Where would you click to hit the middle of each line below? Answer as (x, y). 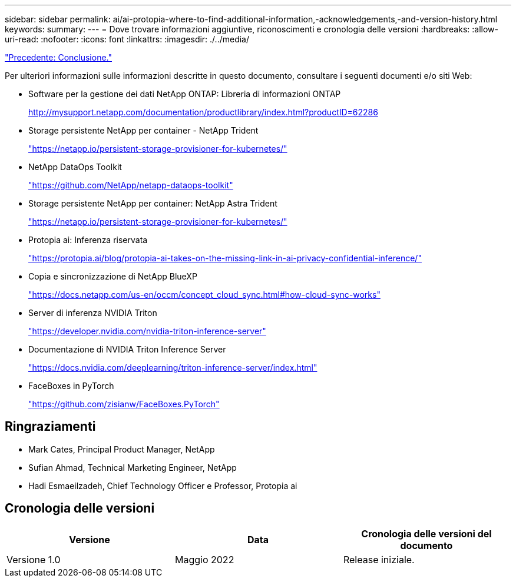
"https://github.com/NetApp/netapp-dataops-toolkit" (131, 185)
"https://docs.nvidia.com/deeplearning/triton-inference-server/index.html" (173, 368)
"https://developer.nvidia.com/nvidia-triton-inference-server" (147, 331)
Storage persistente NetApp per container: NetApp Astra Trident (153, 203)
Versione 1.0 (34, 559)
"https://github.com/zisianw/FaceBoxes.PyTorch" (124, 404)
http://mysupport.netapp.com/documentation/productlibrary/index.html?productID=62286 (203, 112)
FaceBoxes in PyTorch (71, 386)
